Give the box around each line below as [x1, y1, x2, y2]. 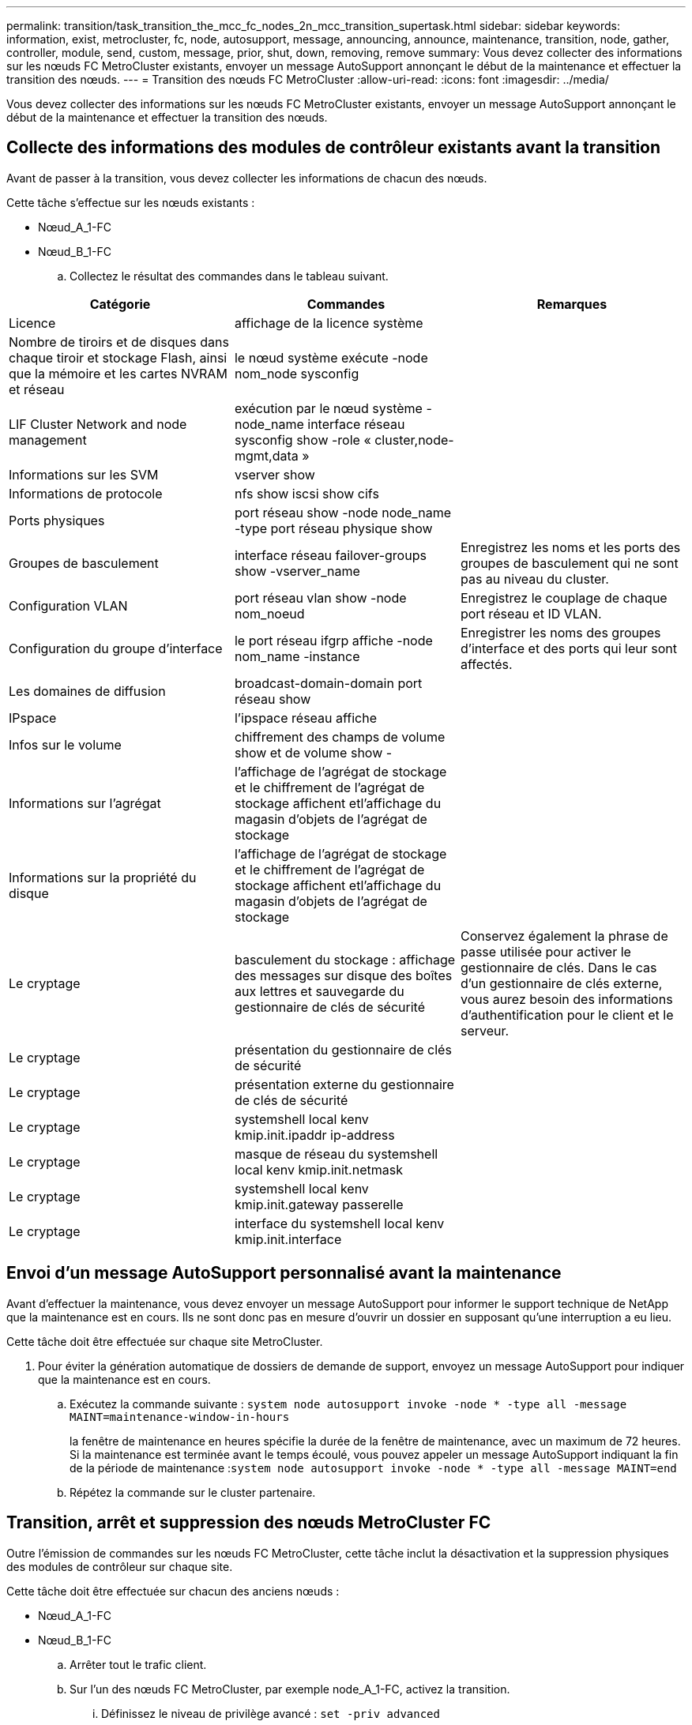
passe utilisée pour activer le [460, 943, 631, 960]
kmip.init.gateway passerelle [234, 1196, 404, 1212]
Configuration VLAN [9, 597, 128, 614]
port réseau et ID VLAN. [460, 605, 602, 622]
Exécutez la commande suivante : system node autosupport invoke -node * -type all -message [70, 1396, 627, 1411]
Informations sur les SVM [9, 466, 159, 483]
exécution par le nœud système [234, 400, 423, 416]
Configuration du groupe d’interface [9, 640, 223, 656]
